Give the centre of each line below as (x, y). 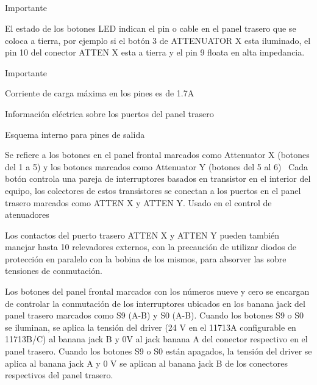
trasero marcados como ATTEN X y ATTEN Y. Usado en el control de (138, 202)
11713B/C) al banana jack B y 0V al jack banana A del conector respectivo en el (156, 339)
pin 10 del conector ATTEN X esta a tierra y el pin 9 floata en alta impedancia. (155, 52)
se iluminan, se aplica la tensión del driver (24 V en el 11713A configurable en (151, 327)
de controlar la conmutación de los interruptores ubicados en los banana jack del (155, 303)
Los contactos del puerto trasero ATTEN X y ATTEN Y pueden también (142, 235)
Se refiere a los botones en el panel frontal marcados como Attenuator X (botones (157, 155)
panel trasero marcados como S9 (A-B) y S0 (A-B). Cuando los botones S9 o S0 (154, 315)
